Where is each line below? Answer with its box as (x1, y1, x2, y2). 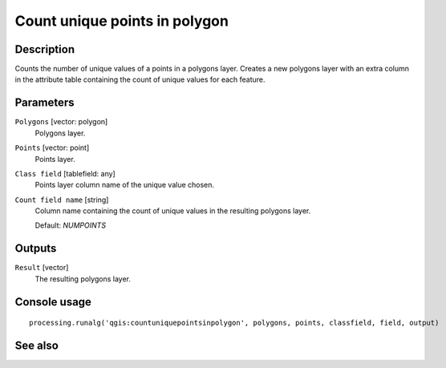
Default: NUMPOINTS (34, 220, 107, 230)
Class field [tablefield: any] (14, 168, 116, 178)
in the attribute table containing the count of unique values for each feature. (14, 75, 266, 84)
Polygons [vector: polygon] (14, 117, 108, 127)
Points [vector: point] (14, 143, 90, 152)
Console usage (14, 295, 92, 309)
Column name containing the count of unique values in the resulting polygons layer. (34, 206, 311, 216)
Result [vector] (14, 263, 69, 273)
